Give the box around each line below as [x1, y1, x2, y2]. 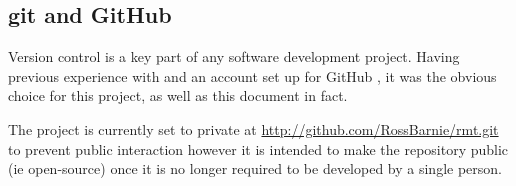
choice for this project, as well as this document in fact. [8, 85, 348, 106]
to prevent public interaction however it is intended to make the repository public [8, 138, 509, 159]
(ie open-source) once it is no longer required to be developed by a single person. [8, 158, 502, 179]
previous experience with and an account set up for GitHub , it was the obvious [8, 65, 497, 86]
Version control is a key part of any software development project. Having [8, 46, 460, 67]
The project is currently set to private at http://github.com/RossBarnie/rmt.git [8, 118, 499, 139]
